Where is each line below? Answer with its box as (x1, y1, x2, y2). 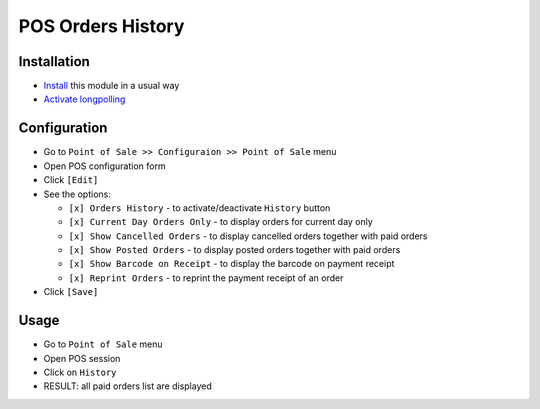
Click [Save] (43, 286, 99, 298)
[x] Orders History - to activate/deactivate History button (68, 201, 331, 214)
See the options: (43, 188, 112, 200)
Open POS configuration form (43, 160, 166, 172)
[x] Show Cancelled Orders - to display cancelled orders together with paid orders (68, 230, 428, 242)
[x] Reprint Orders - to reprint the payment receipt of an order (68, 271, 344, 284)
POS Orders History (18, 15, 185, 37)
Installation (18, 53, 90, 70)
